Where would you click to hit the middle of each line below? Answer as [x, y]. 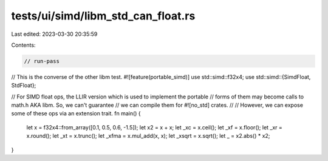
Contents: [23, 45]
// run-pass [42, 61]
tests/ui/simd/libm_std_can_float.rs [103, 16]
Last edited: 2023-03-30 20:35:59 [54, 34]
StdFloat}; [24, 86]
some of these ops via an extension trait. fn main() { [76, 114]
